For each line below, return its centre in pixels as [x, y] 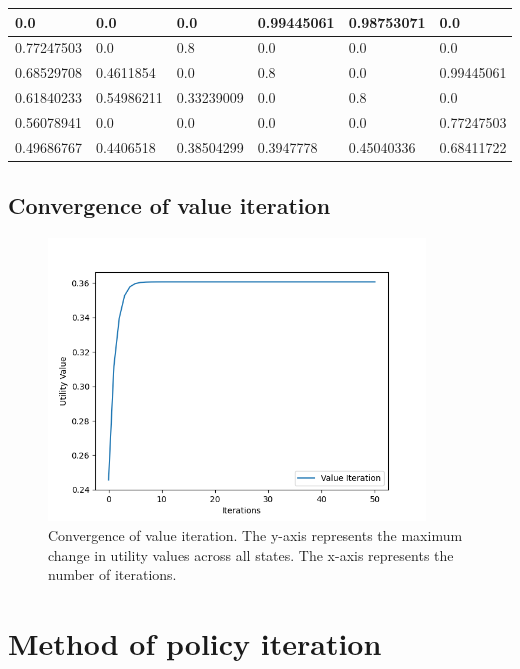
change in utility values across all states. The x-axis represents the [251, 554]
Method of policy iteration [195, 643]
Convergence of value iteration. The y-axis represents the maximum [255, 535]
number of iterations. [112, 574]
